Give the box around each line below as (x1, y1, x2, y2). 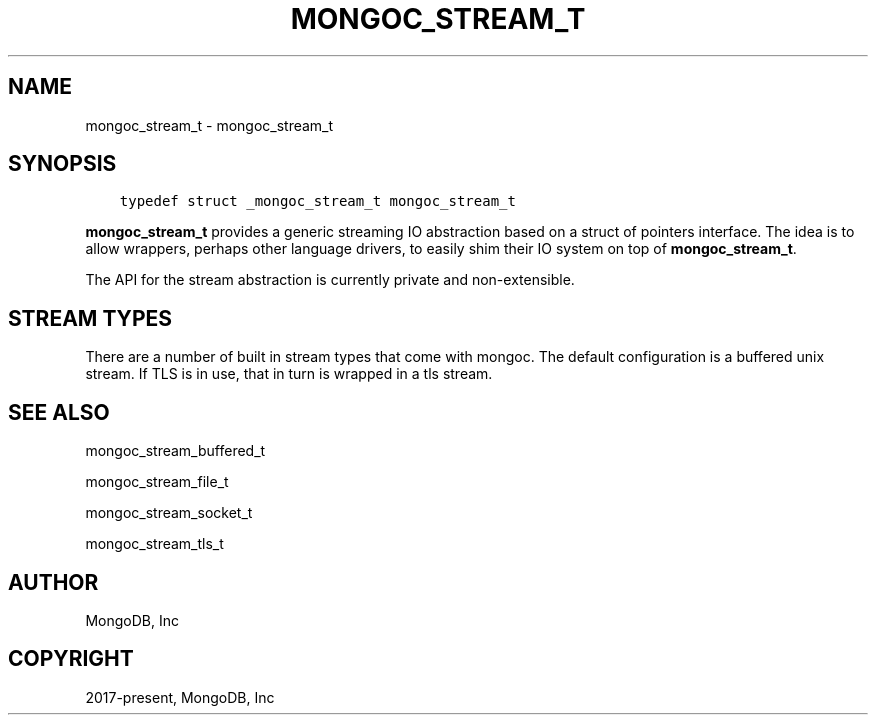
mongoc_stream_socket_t (85, 504, 253, 522)
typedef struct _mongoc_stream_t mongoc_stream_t (119, 193, 516, 210)
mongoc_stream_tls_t (85, 535, 224, 553)
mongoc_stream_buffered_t (85, 442, 266, 460)
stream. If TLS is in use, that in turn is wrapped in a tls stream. (85, 365, 493, 383)
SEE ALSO (8, 399, 110, 425)
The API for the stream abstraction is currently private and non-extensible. (85, 271, 575, 289)
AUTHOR (8, 569, 99, 595)
